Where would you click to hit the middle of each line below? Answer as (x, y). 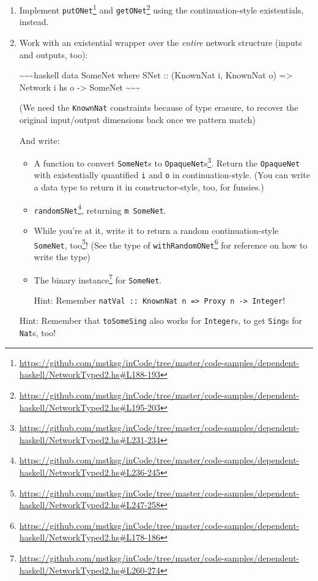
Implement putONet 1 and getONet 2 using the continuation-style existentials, (161, 9)
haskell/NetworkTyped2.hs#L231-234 (90, 439)
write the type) (62, 256)
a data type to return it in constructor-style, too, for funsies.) (149, 187)
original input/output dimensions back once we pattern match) (137, 119)
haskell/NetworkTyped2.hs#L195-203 (90, 407)
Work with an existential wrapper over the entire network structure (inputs (161, 42)
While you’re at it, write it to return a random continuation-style (156, 230)
